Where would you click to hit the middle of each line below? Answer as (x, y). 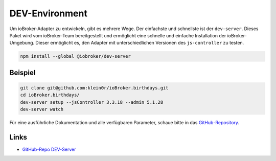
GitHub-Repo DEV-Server (49, 149)
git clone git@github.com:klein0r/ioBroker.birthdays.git (94, 88)
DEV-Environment (49, 13)
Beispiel (22, 72)
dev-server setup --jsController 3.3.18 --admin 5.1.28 (92, 102)
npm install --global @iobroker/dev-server (76, 56)
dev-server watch (42, 109)
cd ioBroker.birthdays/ (50, 95)
